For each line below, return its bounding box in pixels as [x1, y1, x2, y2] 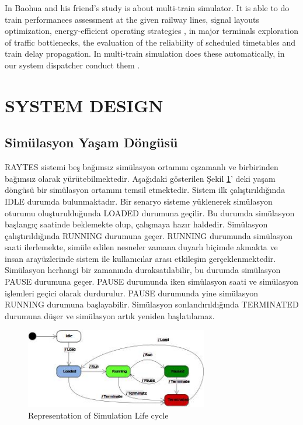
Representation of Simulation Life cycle [28, 409, 169, 421]
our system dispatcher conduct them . [5, 58, 140, 71]
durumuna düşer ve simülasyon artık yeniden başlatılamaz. [5, 309, 215, 322]
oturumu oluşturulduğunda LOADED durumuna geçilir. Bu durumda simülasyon [5, 206, 295, 219]
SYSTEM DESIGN [5, 93, 163, 117]
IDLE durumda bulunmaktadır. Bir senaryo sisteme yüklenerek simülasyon [5, 195, 273, 207]
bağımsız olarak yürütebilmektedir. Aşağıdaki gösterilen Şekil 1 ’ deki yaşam [5, 172, 276, 184]
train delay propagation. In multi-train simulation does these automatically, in [5, 47, 285, 60]
